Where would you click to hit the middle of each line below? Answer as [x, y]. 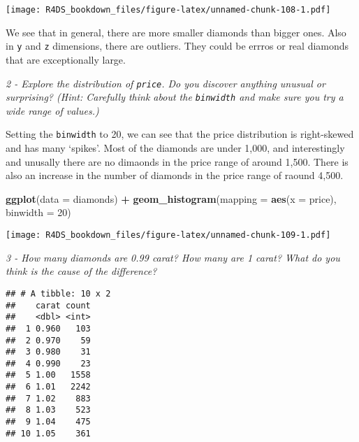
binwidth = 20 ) [38, 212]
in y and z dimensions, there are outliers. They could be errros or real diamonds [177, 46]
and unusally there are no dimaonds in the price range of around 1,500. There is [177, 161]
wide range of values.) [52, 110]
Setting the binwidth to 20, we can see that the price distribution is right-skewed [180, 134]
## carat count [48, 305]
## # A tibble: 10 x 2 [58, 293]
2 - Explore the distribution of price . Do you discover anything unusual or [166, 83]
